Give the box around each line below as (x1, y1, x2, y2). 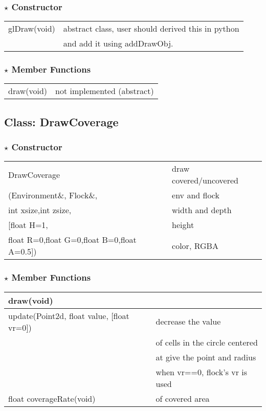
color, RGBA (172, 239, 218, 252)
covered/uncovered (172, 174, 238, 187)
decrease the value (156, 315, 221, 328)
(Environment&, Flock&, (8, 189, 98, 201)
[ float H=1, (8, 219, 48, 231)
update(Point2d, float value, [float (8, 309, 129, 322)
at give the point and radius (156, 351, 256, 363)
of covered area (156, 392, 210, 404)
